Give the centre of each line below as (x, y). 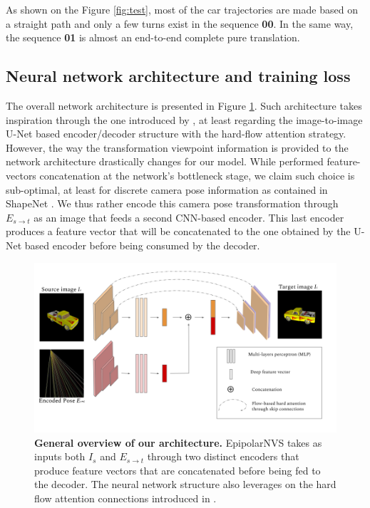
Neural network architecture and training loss (178, 76)
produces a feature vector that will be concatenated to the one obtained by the (178, 231)
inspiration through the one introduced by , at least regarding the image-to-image (184, 119)
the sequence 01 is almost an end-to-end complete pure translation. (153, 37)
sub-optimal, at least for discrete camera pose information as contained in (167, 189)
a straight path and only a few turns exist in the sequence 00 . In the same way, (180, 23)
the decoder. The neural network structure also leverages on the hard (185, 484)
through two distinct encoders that (223, 456)
